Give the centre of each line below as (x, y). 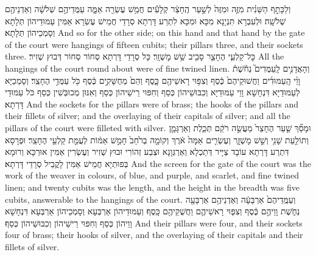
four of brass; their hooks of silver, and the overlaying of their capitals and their (154, 235)
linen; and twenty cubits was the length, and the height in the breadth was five (153, 187)
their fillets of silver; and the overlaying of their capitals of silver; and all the (148, 116)
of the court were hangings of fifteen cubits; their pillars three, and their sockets (154, 44)
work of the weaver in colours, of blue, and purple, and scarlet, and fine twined (152, 175)
